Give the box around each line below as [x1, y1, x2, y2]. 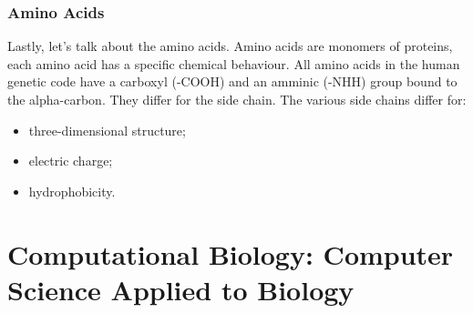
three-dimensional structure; [28, 120, 186, 139]
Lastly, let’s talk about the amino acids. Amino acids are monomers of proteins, [7, 36, 453, 56]
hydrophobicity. [28, 181, 116, 200]
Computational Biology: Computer [7, 235, 454, 272]
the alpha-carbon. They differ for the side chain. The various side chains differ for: [7, 90, 467, 108]
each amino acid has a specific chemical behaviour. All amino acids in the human [7, 54, 460, 73]
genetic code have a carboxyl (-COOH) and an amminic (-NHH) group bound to [7, 72, 458, 91]
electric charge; [28, 151, 113, 170]
